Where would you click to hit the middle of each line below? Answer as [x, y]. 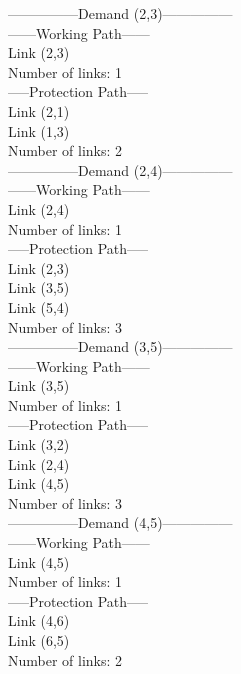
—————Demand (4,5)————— [120, 522]
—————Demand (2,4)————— [120, 169]
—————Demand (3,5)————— [120, 346]
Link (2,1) [39, 110]
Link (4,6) [39, 620]
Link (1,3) [39, 130]
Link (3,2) [39, 444]
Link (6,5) [39, 640]
